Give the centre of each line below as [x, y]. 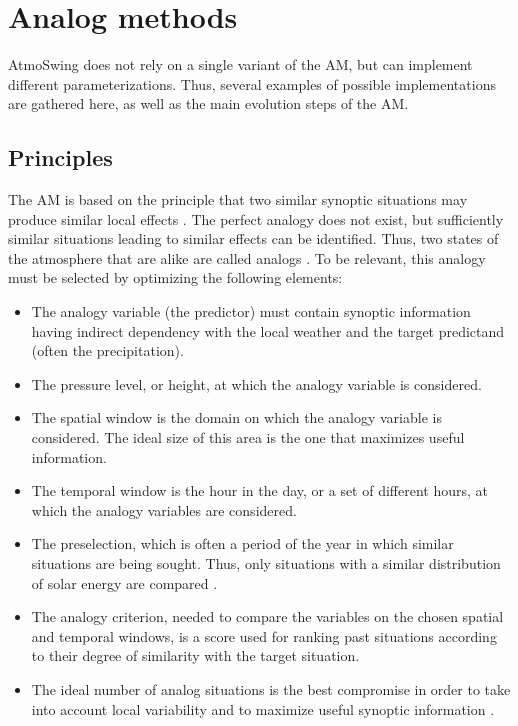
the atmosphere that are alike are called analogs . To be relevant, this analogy [247, 257]
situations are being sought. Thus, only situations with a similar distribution [266, 563]
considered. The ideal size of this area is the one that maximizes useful [248, 437]
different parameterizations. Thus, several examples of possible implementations [252, 83]
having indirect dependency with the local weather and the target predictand [268, 330]
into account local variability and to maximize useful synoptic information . [263, 708]
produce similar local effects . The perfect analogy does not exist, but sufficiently [256, 218]
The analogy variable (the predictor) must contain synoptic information [251, 311]
